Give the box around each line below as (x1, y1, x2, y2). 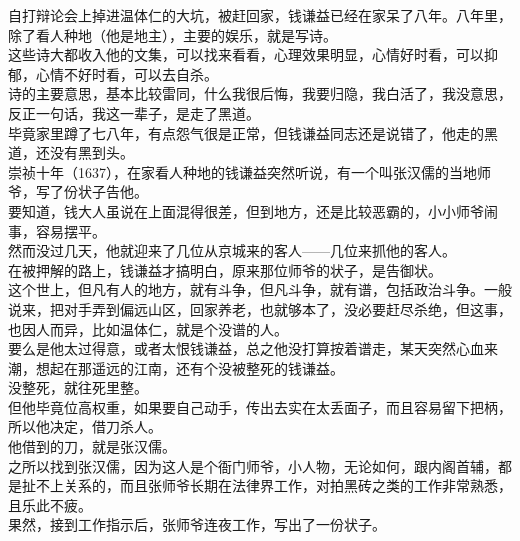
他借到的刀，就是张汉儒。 (8, 436, 176, 457)
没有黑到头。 (49, 142, 134, 163)
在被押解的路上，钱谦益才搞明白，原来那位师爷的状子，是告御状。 (8, 259, 442, 280)
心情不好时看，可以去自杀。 (35, 63, 218, 84)
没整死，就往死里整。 (8, 377, 148, 398)
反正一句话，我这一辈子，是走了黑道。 (8, 102, 260, 123)
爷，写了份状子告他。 (8, 181, 148, 202)
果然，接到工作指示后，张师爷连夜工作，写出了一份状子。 (8, 514, 386, 535)
